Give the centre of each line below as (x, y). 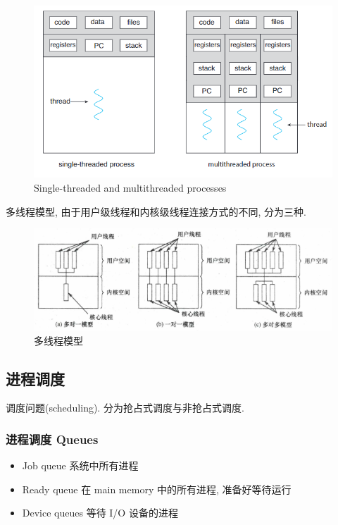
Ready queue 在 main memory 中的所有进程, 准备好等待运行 (157, 489)
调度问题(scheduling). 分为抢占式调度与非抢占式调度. (125, 408)
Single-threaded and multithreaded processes (130, 188)
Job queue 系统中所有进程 (80, 465)
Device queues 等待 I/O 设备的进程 (100, 513)
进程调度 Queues (52, 439)
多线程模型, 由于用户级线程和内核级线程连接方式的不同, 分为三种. (156, 211)
